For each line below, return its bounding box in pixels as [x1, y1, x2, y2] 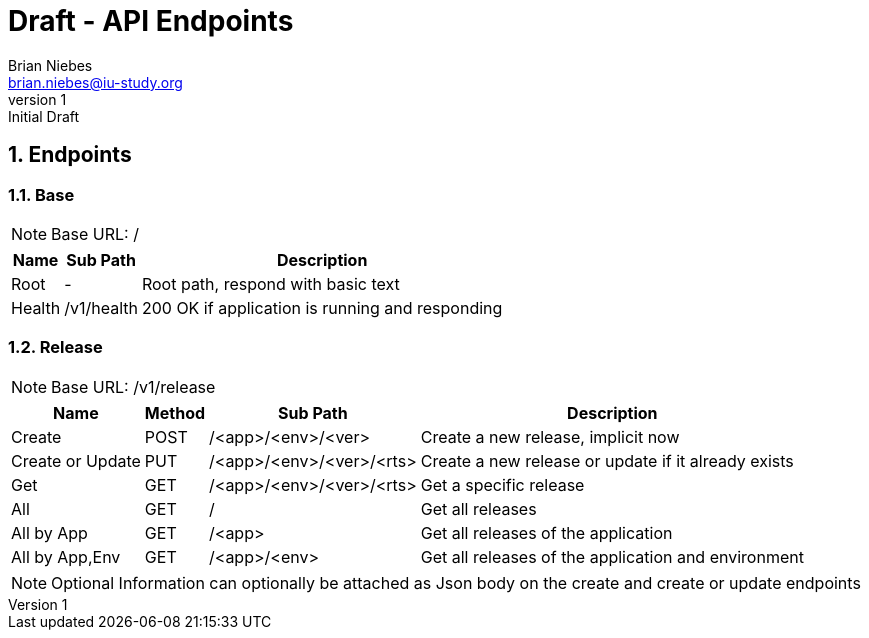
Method [144, 402, 206, 423]
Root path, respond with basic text [141, 273, 400, 294]
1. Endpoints [8, 142, 132, 168]
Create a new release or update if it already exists [420, 450, 794, 471]
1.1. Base [8, 184, 75, 205]
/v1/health [64, 297, 138, 318]
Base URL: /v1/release [51, 376, 216, 397]
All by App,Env [11, 546, 121, 567]
